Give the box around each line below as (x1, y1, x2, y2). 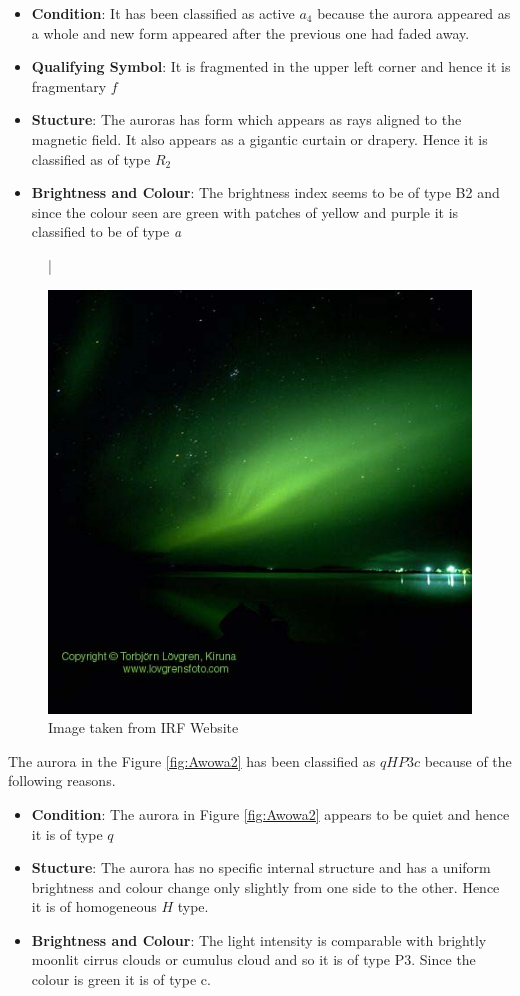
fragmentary (31, 75, 107, 96)
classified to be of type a (31, 221, 182, 242)
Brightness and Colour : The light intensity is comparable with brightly (31, 929, 487, 950)
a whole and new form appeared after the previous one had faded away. (31, 22, 470, 43)
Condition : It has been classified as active (31, 3, 295, 23)
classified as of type (31, 148, 151, 169)
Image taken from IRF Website (48, 717, 239, 738)
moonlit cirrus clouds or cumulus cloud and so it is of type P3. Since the (31, 949, 476, 970)
